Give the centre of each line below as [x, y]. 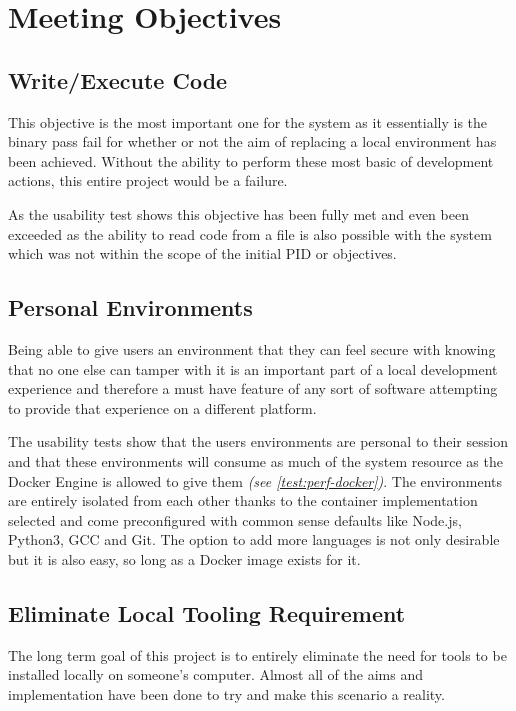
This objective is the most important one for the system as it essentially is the [248, 121]
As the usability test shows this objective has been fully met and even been [238, 213]
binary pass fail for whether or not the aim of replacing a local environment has [252, 141]
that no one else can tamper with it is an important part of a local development [253, 368]
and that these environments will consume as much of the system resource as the [255, 460]
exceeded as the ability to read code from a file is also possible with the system [250, 233]
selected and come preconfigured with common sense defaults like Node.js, [235, 519]
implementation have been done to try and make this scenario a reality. [226, 693]
